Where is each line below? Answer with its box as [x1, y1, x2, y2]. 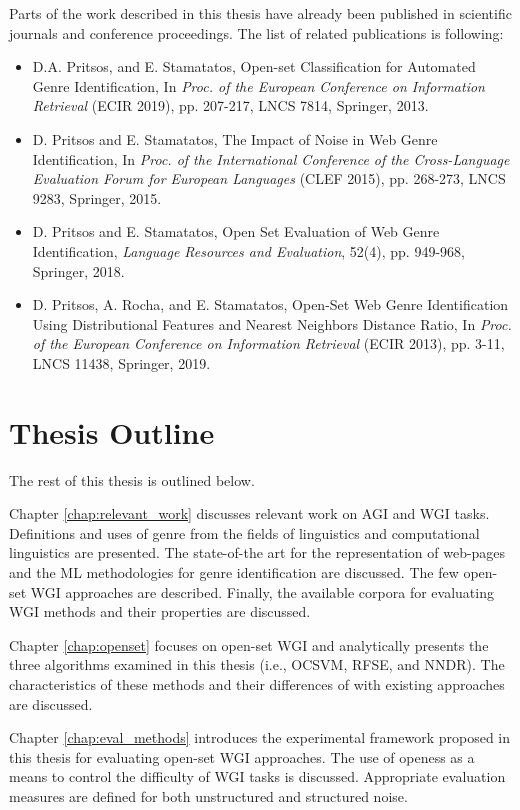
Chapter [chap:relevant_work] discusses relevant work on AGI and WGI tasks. [9, 503, 490, 524]
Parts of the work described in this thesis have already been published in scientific [9, 3, 512, 23]
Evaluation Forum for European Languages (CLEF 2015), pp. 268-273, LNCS [32, 168, 506, 189]
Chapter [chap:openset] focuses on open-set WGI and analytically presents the [9, 634, 489, 655]
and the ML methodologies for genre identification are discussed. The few [9, 562, 459, 582]
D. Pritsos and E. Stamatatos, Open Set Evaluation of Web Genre [32, 221, 440, 242]
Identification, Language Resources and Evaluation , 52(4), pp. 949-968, [32, 240, 465, 261]
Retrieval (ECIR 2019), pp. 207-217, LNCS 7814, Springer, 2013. [32, 95, 429, 116]
